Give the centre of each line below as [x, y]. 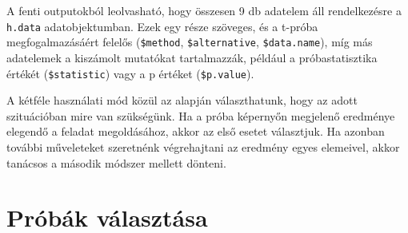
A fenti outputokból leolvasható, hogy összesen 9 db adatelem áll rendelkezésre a [204, 10]
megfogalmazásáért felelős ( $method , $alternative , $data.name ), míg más [190, 42]
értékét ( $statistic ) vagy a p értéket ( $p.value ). [130, 73]
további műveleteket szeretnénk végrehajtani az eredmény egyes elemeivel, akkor [203, 146]
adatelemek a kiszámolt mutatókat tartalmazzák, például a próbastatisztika [192, 57]
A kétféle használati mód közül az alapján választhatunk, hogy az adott [182, 100]
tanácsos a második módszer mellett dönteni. [116, 162]
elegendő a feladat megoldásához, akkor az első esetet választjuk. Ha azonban [196, 131]
